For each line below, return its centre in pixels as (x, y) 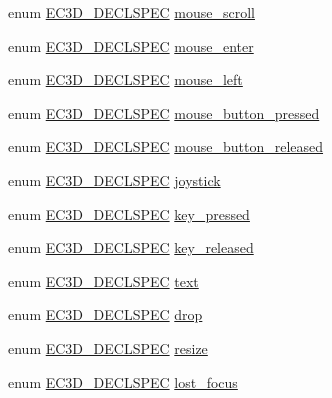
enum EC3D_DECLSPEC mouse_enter (131, 45)
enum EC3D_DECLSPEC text (103, 280)
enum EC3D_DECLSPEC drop (105, 314)
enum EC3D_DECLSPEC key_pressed (129, 213)
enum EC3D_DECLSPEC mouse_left (125, 79)
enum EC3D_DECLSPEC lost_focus (123, 381)
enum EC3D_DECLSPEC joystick (114, 179)
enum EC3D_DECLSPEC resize (108, 347)
